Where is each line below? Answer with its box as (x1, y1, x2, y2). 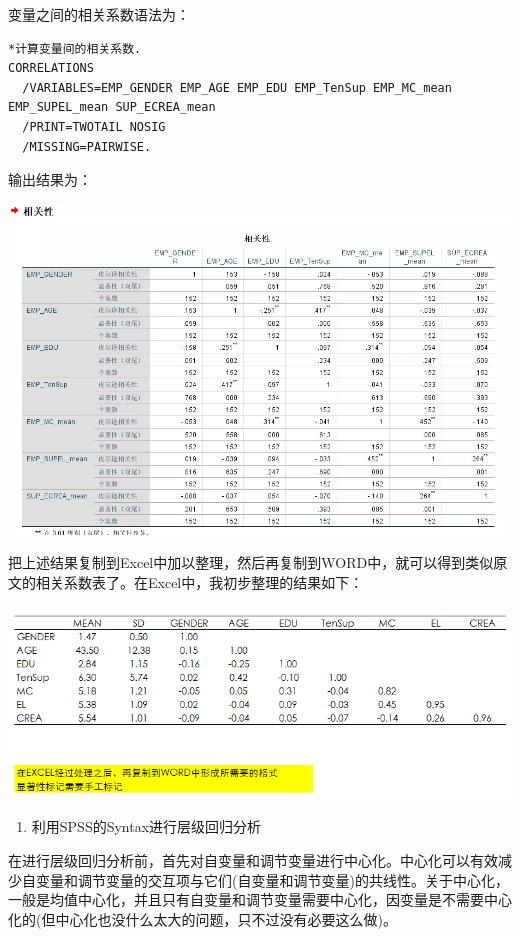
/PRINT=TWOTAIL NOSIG (22, 119, 166, 134)
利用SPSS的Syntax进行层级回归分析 (31, 816, 262, 837)
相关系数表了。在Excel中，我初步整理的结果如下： (35, 571, 364, 592)
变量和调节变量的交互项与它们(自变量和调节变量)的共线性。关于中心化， (35, 869, 509, 890)
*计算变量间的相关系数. (8, 41, 142, 56)
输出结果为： (8, 169, 92, 190)
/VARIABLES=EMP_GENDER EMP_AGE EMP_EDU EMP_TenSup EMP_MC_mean (22, 80, 452, 95)
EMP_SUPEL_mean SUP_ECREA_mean (8, 100, 216, 115)
